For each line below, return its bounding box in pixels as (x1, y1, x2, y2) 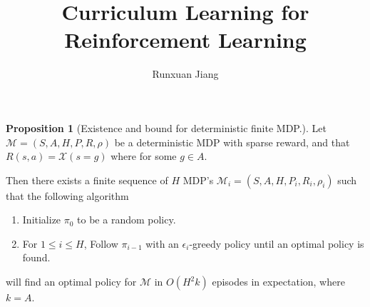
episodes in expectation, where (212, 274, 345, 289)
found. (22, 250, 51, 265)
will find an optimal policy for (6, 274, 137, 289)
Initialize (22, 212, 61, 227)
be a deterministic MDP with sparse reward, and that (114, 134, 350, 149)
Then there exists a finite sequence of (6, 172, 168, 187)
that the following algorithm (6, 188, 129, 203)
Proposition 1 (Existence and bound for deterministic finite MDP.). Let (6, 120, 327, 135)
